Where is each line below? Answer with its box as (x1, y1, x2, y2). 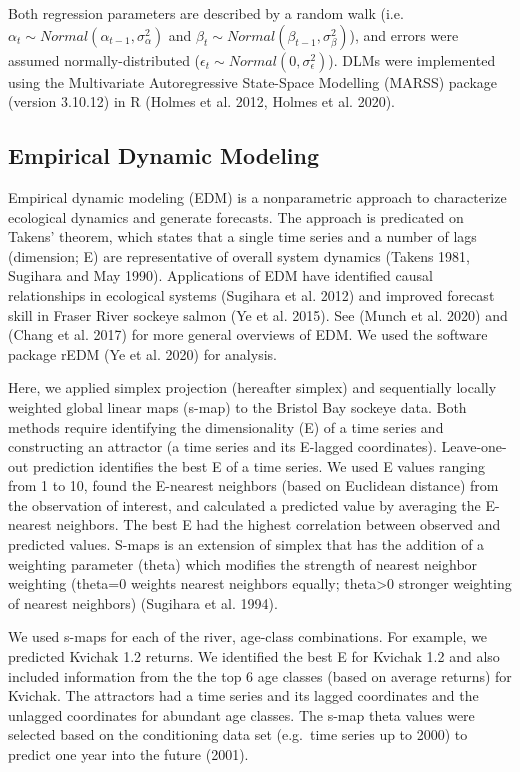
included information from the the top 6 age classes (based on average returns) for (8, 665, 512, 686)
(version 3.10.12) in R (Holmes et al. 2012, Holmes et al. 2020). (8, 91, 395, 112)
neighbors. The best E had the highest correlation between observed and (56, 514, 501, 535)
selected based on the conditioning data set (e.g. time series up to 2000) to (8, 724, 468, 745)
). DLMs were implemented (328, 49, 496, 70)
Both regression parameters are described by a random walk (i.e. (8, 3, 404, 23)
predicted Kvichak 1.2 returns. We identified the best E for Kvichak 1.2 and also (8, 646, 500, 667)
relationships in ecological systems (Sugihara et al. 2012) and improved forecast (8, 284, 495, 305)
